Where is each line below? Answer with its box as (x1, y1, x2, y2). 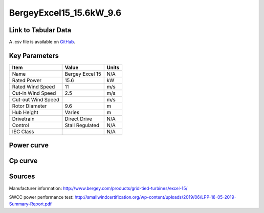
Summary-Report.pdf (9, 201, 52, 207)
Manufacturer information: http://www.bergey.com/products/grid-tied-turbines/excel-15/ (9, 185, 188, 191)
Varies (65, 109, 80, 116)
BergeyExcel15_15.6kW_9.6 (9, 7, 122, 18)
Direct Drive (65, 115, 92, 122)
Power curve (9, 141, 49, 149)
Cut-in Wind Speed (12, 89, 56, 96)
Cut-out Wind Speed (12, 96, 60, 103)
